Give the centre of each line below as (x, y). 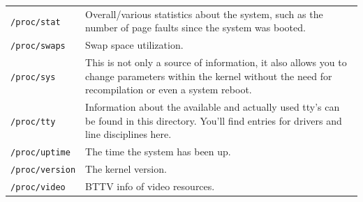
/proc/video (38, 187)
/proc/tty (33, 122)
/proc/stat (36, 22)
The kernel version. (126, 169)
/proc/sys (33, 77)
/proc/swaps (38, 46)
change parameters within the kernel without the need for (209, 76)
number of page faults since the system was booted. (195, 28)
